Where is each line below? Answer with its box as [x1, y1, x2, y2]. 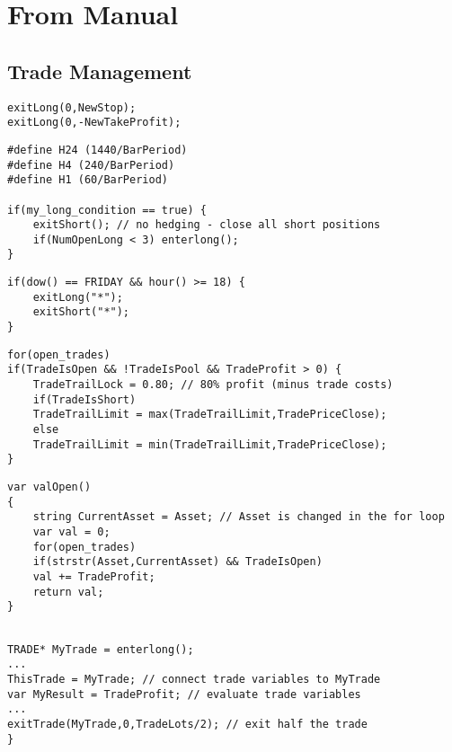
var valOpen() [7, 481, 92, 494]
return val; [32, 585, 104, 598]
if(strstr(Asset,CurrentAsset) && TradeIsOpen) [32, 555, 323, 569]
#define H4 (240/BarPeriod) [7, 158, 175, 172]
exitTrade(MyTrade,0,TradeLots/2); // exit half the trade [7, 717, 368, 730]
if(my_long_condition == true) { [7, 203, 207, 217]
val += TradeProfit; [32, 570, 155, 583]
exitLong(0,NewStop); [7, 101, 137, 114]
